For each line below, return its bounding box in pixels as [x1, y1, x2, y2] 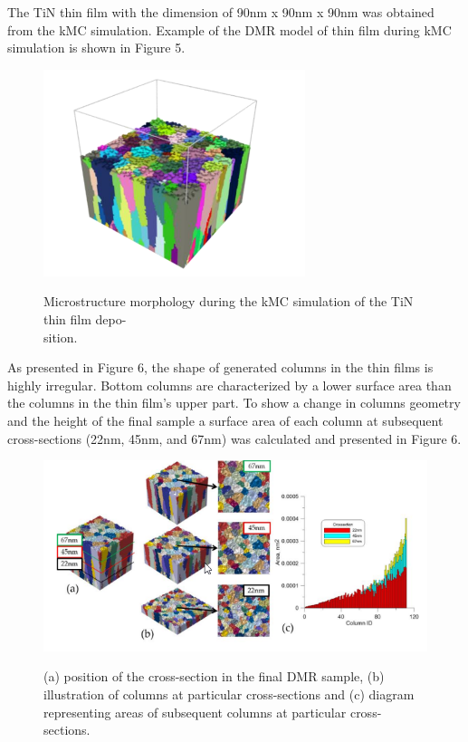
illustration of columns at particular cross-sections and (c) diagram [43, 684, 415, 703]
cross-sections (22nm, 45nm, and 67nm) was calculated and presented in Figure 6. [7, 429, 462, 448]
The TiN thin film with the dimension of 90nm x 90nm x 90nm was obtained [7, 3, 435, 21]
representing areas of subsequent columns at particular [43, 702, 347, 721]
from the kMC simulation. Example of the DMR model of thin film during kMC [7, 20, 452, 39]
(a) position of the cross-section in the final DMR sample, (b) [43, 667, 385, 686]
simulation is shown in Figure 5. [7, 38, 186, 57]
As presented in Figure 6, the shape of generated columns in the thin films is [7, 358, 434, 377]
